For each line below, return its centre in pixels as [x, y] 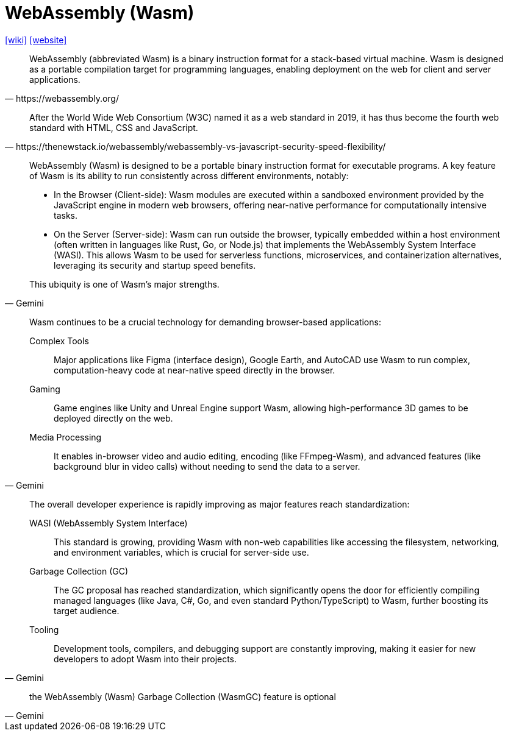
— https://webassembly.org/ [62, 98]
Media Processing [66, 437]
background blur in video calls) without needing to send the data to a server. [207, 466]
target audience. [87, 610]
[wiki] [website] [36, 40]
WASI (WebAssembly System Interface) [109, 523]
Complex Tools [59, 341]
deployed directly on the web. [113, 418]
